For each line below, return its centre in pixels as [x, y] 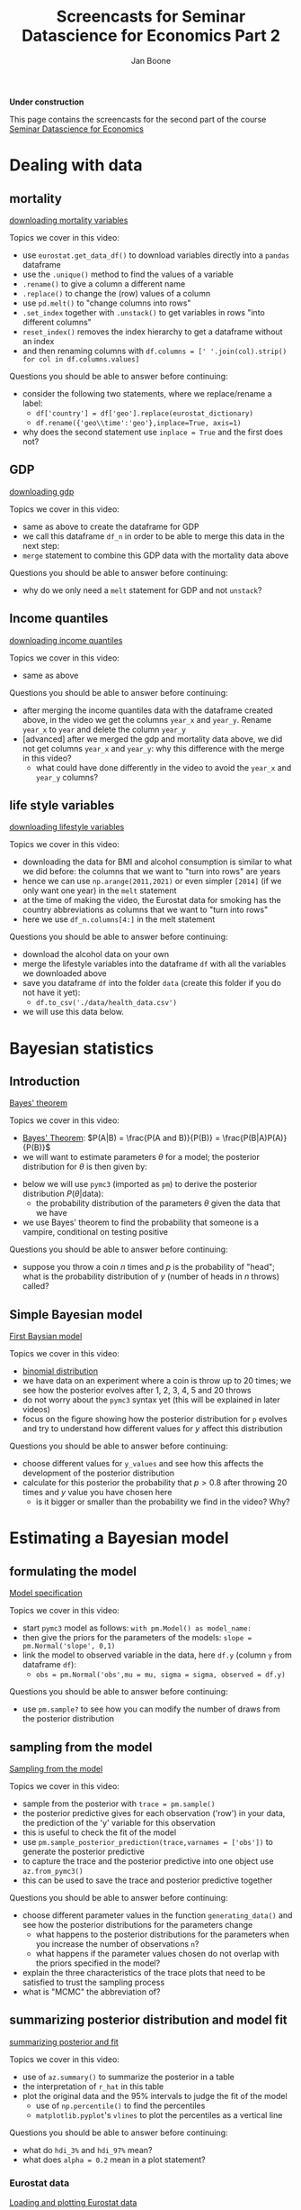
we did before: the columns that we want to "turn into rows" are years [151, 872]
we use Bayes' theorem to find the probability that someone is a [140, 1222]
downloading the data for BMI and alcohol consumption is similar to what [157, 862]
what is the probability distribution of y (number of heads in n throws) [151, 1276]
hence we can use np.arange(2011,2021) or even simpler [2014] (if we [152, 881]
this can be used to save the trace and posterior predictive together [147, 1880]
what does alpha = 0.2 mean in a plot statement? [114, 2160]
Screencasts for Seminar [151, 17]
